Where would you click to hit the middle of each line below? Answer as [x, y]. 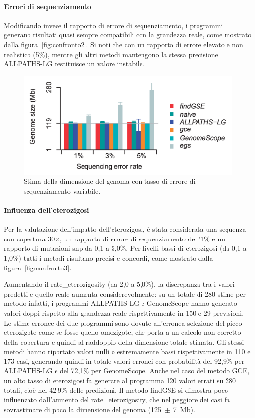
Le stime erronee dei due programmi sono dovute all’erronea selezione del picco [123, 322]
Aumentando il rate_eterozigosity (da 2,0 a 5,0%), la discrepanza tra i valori [119, 284]
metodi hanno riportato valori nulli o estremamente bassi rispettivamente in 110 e [127, 351]
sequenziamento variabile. [62, 191]
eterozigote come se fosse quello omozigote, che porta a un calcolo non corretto [123, 332]
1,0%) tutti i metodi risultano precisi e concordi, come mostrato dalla [109, 257]
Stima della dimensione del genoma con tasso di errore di [110, 181]
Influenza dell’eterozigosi [47, 210]
